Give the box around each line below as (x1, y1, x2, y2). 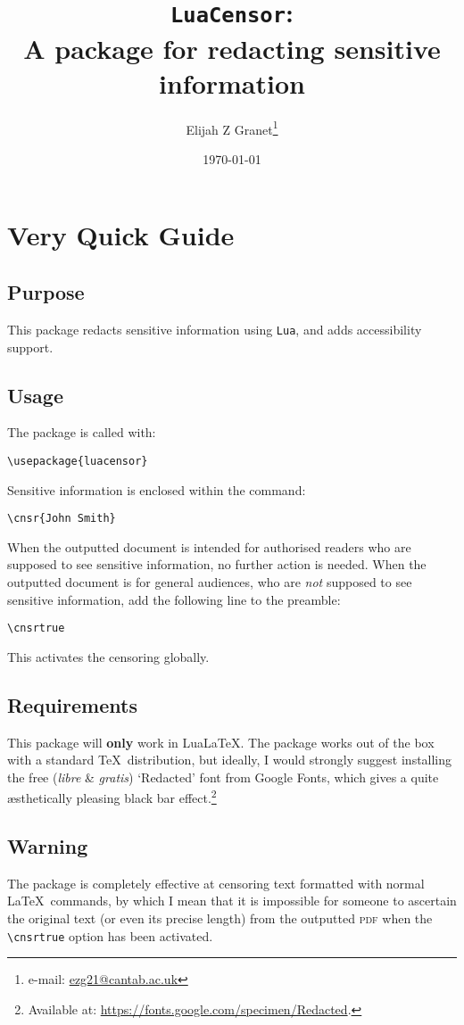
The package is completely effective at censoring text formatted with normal (7, 873, 425, 892)
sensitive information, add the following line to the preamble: (7, 590, 341, 608)
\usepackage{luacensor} (7, 454, 148, 467)
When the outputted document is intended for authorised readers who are (7, 537, 411, 556)
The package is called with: (7, 423, 156, 442)
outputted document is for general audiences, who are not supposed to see (7, 573, 412, 591)
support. (7, 337, 54, 356)
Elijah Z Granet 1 (186, 117, 278, 138)
